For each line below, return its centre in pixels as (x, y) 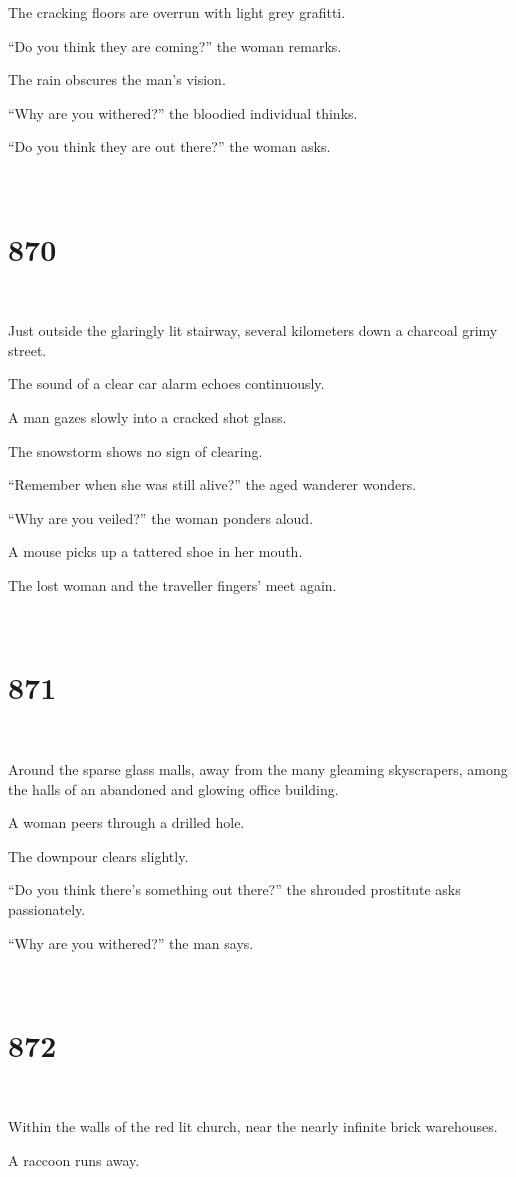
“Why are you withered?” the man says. (131, 942)
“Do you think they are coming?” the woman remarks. (175, 45)
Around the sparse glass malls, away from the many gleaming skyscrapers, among (258, 768)
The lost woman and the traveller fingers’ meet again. (172, 585)
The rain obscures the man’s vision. (117, 79)
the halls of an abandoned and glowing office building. (173, 788)
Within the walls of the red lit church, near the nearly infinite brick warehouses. (253, 1126)
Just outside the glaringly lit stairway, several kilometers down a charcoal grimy (253, 330)
